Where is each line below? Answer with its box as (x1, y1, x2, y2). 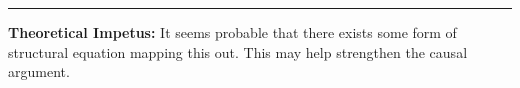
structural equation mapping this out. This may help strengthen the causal (8, 41, 468, 62)
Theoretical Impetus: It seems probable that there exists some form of (8, 22, 457, 42)
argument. (8, 61, 70, 82)
